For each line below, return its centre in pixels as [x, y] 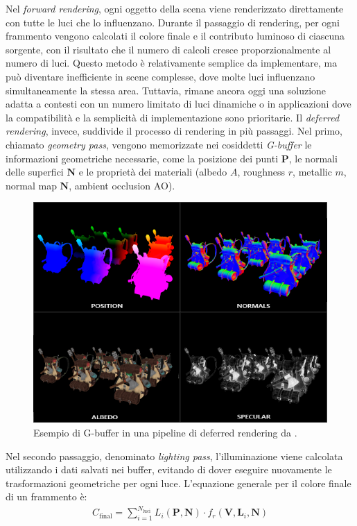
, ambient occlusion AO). [122, 185]
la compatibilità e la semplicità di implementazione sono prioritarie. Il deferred [173, 117]
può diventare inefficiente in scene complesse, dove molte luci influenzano [160, 76]
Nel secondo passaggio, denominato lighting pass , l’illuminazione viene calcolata [174, 456]
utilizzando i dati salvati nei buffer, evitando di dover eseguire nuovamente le [169, 469]
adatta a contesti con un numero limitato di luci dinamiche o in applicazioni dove [178, 104]
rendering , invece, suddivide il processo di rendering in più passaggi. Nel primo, [174, 131]
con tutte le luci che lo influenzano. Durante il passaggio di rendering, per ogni [173, 22]
